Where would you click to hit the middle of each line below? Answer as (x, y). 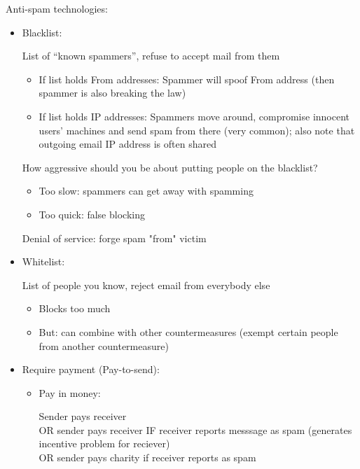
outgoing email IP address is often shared (127, 144)
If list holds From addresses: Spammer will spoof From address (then (187, 79)
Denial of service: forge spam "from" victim (114, 238)
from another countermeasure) (104, 345)
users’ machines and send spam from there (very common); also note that (197, 130)
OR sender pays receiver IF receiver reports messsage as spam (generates (195, 429)
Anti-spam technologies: (57, 8)
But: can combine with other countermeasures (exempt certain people (188, 331)
